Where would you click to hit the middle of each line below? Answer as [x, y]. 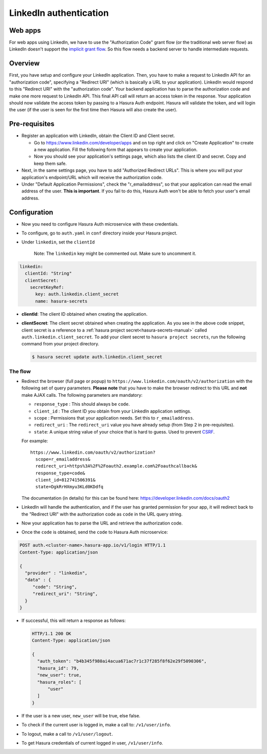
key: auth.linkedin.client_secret [77, 294]
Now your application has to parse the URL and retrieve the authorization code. [102, 523]
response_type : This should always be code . [82, 404]
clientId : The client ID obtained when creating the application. [85, 314]
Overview [24, 64]
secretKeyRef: [47, 287]
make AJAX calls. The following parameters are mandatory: [82, 395]
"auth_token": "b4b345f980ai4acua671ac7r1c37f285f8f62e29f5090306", [122, 661]
